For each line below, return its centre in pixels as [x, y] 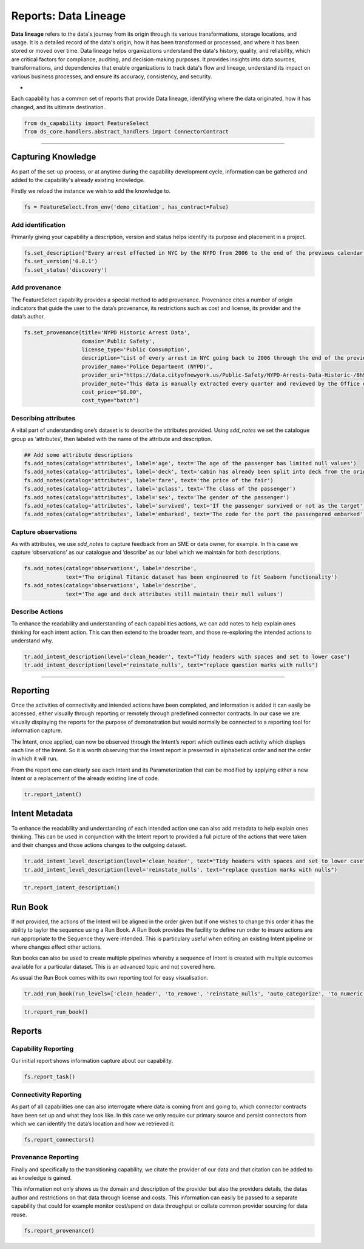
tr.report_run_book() [56, 1012]
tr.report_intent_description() [72, 888]
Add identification [39, 224]
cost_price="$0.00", [112, 392]
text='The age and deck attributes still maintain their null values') [174, 594]
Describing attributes [43, 418]
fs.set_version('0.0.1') [61, 261]
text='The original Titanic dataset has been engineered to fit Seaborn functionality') [202, 577]
